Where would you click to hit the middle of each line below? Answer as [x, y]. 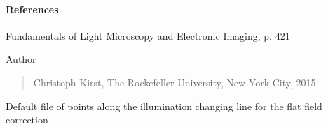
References [32, 9]
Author [21, 59]
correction [27, 120]
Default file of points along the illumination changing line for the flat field [164, 106]
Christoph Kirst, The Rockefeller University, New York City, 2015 [175, 82]
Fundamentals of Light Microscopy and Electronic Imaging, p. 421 [148, 35]
